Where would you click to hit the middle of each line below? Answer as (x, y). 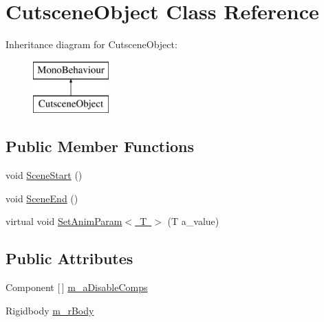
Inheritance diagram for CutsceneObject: (91, 44)
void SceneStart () (44, 175)
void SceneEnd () (42, 198)
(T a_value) (193, 221)
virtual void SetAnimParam (64, 221)
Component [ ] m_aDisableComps (77, 287)
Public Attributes (69, 258)
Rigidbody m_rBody (50, 310)
